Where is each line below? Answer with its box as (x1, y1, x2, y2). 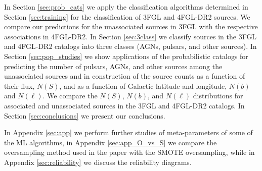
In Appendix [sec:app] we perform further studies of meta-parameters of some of (4, 127, 253, 138)
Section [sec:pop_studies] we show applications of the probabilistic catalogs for (4, 50, 248, 61)
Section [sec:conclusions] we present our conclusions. (4, 110, 165, 121)
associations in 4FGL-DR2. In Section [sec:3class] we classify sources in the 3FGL (4, 31, 257, 41)
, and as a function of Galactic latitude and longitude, (59, 80, 227, 91)
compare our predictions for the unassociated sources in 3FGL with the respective (4, 21, 258, 32)
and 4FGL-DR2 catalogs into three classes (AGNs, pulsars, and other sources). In (4, 41, 257, 51)
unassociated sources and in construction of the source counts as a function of (4, 71, 245, 81)
